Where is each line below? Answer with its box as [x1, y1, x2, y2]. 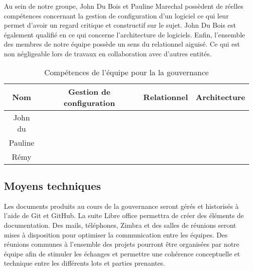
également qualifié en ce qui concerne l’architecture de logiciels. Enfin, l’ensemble [4, 29, 245, 39]
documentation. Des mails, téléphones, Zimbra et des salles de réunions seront [4, 220, 236, 230]
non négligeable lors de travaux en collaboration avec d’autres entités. [4, 48, 212, 58]
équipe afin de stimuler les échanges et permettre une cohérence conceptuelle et [4, 248, 240, 258]
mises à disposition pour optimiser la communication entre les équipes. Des [4, 229, 228, 239]
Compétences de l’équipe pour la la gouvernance [44, 66, 209, 78]
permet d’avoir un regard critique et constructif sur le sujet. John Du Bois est [4, 20, 236, 30]
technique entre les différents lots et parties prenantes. [4, 258, 165, 268]
